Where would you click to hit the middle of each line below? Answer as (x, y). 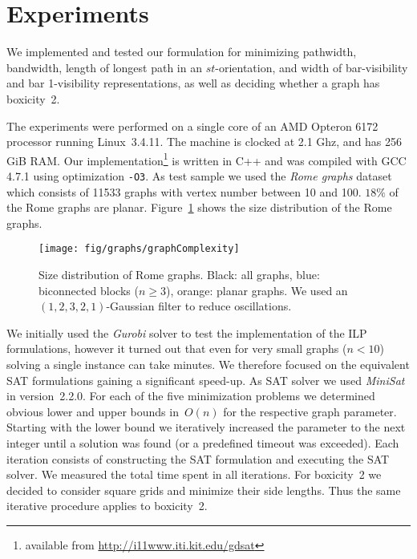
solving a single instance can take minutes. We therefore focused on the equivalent (208, 364)
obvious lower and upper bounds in (93, 411)
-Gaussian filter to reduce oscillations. (199, 306)
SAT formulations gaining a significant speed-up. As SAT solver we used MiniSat (206, 380)
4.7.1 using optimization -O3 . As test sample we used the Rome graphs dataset (199, 175)
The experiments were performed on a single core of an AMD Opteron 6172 (192, 126)
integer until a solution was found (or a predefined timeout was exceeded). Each (203, 442)
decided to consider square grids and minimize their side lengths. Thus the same (204, 490)
